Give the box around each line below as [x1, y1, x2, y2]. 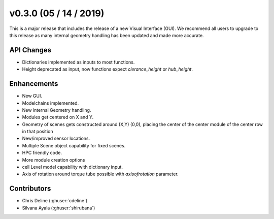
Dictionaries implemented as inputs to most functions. [22, 59, 135, 65]
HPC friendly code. [22, 150, 62, 156]
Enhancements [9, 79, 58, 88]
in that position [22, 129, 53, 135]
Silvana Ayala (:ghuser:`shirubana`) [22, 205, 95, 211]
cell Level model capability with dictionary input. [22, 164, 123, 170]
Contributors [9, 184, 51, 193]
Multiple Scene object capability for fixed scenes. [22, 142, 126, 148]
